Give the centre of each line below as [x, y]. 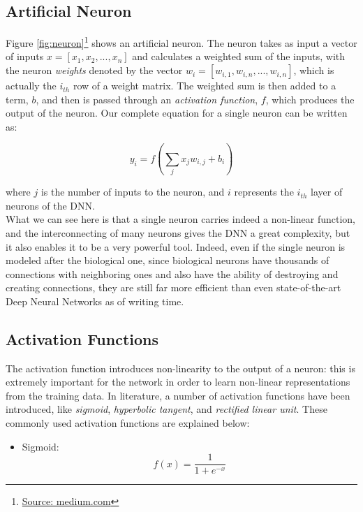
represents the [264, 192]
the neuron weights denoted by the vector [94, 70]
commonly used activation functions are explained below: [128, 423]
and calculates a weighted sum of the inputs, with [239, 56]
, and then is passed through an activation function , [147, 99]
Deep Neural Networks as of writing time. [95, 301]
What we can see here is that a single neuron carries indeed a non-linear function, [180, 219]
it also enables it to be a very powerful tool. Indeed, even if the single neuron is [176, 246]
